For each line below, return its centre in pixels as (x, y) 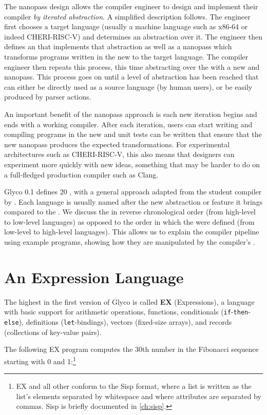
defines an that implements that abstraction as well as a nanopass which (118, 46)
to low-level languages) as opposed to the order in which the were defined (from (129, 221)
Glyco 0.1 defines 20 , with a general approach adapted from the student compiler (133, 192)
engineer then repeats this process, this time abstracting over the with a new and (132, 66)
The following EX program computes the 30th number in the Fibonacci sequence (131, 349)
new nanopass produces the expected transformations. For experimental (117, 144)
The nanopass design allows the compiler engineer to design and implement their (131, 6)
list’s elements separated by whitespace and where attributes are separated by (139, 396)
